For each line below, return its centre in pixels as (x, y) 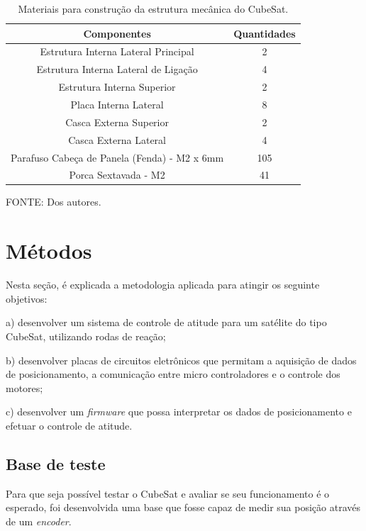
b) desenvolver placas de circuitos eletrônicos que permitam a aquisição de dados (181, 360)
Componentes (117, 33)
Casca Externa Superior (117, 122)
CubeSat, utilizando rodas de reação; (86, 336)
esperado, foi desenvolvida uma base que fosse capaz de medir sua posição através (183, 507)
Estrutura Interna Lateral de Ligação (117, 69)
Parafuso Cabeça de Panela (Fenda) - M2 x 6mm (117, 157)
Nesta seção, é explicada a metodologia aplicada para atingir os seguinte (163, 285)
